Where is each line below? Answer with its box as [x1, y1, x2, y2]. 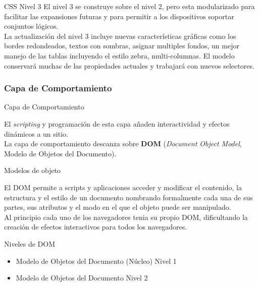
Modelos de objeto [4, 165, 61, 176]
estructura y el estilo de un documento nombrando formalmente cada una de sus [4, 192, 253, 202]
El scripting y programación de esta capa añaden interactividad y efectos [4, 118, 230, 129]
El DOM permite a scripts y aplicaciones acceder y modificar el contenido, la [4, 182, 242, 192]
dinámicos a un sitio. [4, 128, 68, 139]
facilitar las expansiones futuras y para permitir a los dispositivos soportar [4, 11, 234, 21]
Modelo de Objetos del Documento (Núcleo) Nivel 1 [16, 255, 177, 266]
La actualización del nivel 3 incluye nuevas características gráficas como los [4, 30, 236, 41]
